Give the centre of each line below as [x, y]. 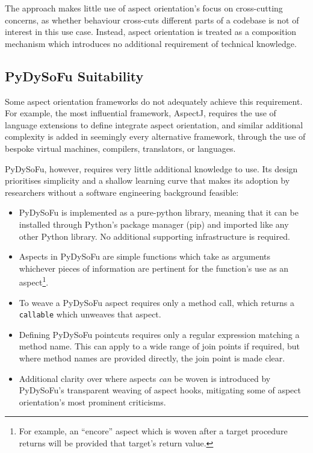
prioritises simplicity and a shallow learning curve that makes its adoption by [147, 180]
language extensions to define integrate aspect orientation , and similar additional [154, 124]
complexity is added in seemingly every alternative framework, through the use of [155, 136]
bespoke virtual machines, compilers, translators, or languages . [120, 148]
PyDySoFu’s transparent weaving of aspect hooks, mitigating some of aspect [160, 390]
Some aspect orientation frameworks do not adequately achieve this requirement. [154, 101]
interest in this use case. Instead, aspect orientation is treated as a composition [151, 32]
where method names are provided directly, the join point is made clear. [152, 358]
